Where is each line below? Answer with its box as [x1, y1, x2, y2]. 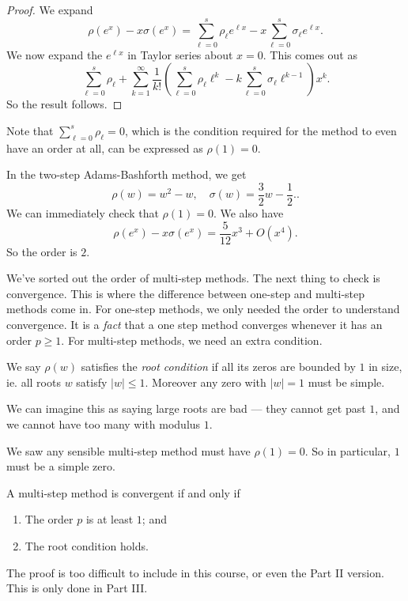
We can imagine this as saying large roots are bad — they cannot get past [6, 400, 366, 417]
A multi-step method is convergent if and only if [6, 484, 240, 501]
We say [6, 358, 41, 375]
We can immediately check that [6, 204, 159, 221]
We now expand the [6, 46, 103, 62]
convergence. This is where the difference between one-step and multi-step [6, 285, 365, 301]
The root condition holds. [25, 537, 149, 554]
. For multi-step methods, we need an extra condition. [61, 331, 323, 348]
